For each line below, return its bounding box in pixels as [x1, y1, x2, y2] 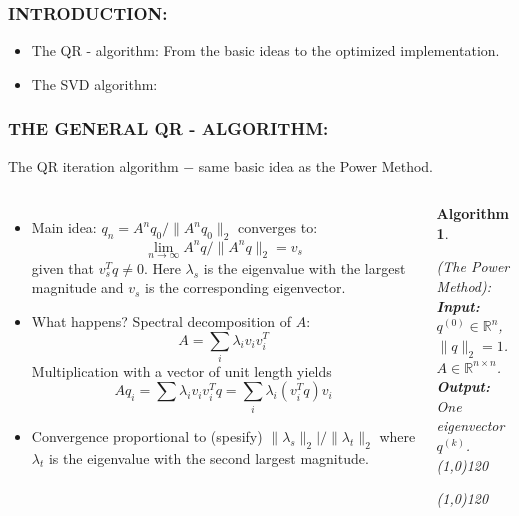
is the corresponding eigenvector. [145, 277, 346, 298]
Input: [436, 295, 480, 316]
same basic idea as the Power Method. [198, 155, 433, 176]
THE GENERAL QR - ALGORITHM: [8, 116, 329, 141]
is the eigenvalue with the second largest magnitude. [48, 447, 369, 468]
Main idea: [31, 217, 97, 238]
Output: [436, 376, 490, 397]
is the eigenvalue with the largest [203, 257, 406, 278]
